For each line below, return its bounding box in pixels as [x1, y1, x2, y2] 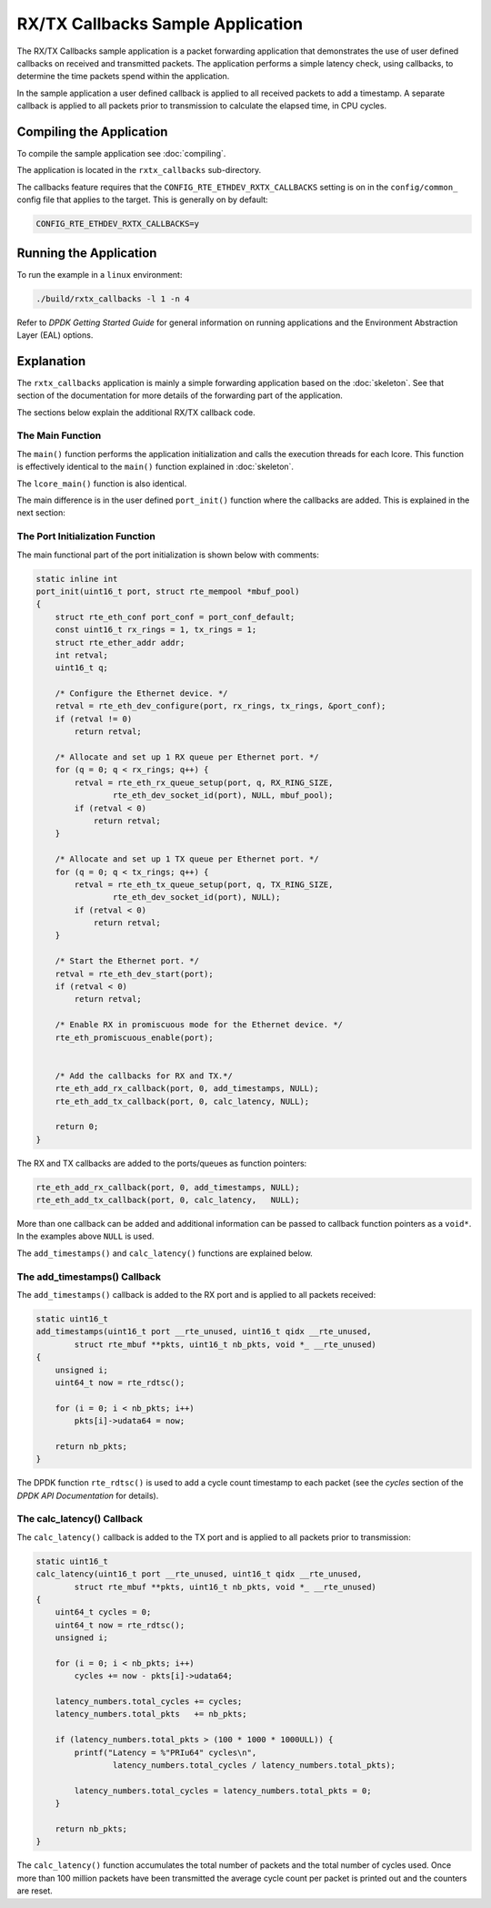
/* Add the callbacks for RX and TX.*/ [55, 1070, 234, 1081]
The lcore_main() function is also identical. [16, 478, 187, 489]
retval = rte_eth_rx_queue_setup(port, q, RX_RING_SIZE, [74, 777, 334, 788]
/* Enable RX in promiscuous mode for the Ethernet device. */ [55, 1020, 344, 1030]
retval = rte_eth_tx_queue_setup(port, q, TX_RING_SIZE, [74, 879, 334, 890]
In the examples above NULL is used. [16, 1230, 155, 1242]
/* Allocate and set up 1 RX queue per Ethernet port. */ [55, 752, 319, 762]
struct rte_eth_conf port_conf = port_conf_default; [55, 611, 296, 622]
